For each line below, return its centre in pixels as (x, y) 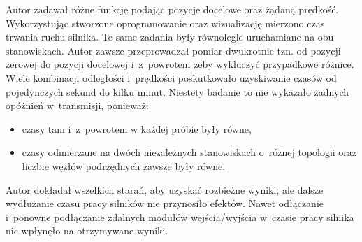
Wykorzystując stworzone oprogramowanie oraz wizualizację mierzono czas (165, 23)
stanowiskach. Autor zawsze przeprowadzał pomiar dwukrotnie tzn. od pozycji (173, 50)
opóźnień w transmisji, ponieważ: (77, 105)
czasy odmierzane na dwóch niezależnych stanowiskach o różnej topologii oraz (189, 152)
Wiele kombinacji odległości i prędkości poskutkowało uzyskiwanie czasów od (171, 77)
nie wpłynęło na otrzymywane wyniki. (87, 230)
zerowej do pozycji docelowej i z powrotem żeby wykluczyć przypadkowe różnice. (180, 64)
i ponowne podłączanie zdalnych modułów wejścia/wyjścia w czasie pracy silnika (180, 216)
